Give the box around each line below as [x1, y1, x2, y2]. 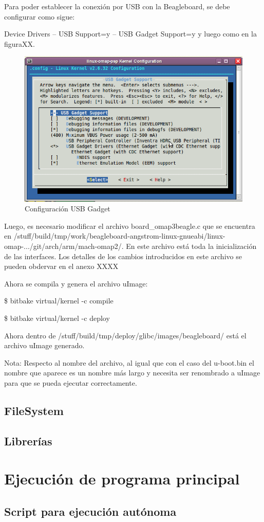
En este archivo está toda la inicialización [126, 240, 257, 251]
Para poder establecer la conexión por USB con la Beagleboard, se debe [4, 1, 230, 11]
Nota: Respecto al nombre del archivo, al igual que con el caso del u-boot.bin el [4, 357, 254, 368]
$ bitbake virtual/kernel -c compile [4, 295, 114, 306]
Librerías [4, 433, 52, 448]
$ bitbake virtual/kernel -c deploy [4, 312, 110, 323]
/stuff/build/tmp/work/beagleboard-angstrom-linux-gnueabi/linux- [13, 230, 225, 241]
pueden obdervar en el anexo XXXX [4, 261, 119, 272]
